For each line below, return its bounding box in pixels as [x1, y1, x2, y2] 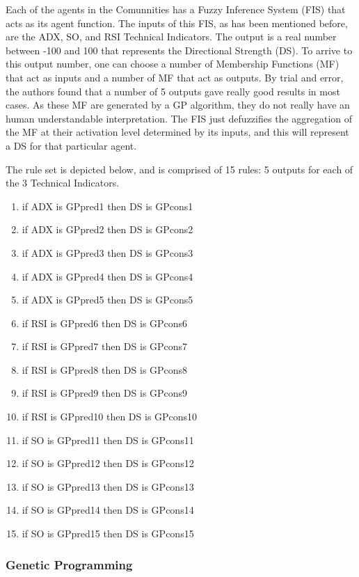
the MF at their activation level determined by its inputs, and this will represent [6, 125, 349, 139]
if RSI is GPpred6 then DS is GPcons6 [22, 315, 188, 330]
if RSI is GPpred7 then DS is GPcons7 [22, 339, 188, 354]
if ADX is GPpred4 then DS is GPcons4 [22, 269, 193, 283]
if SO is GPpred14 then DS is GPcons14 [22, 503, 194, 517]
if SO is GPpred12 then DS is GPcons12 [22, 456, 194, 471]
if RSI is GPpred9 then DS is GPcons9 [22, 386, 188, 400]
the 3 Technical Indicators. [6, 175, 120, 190]
